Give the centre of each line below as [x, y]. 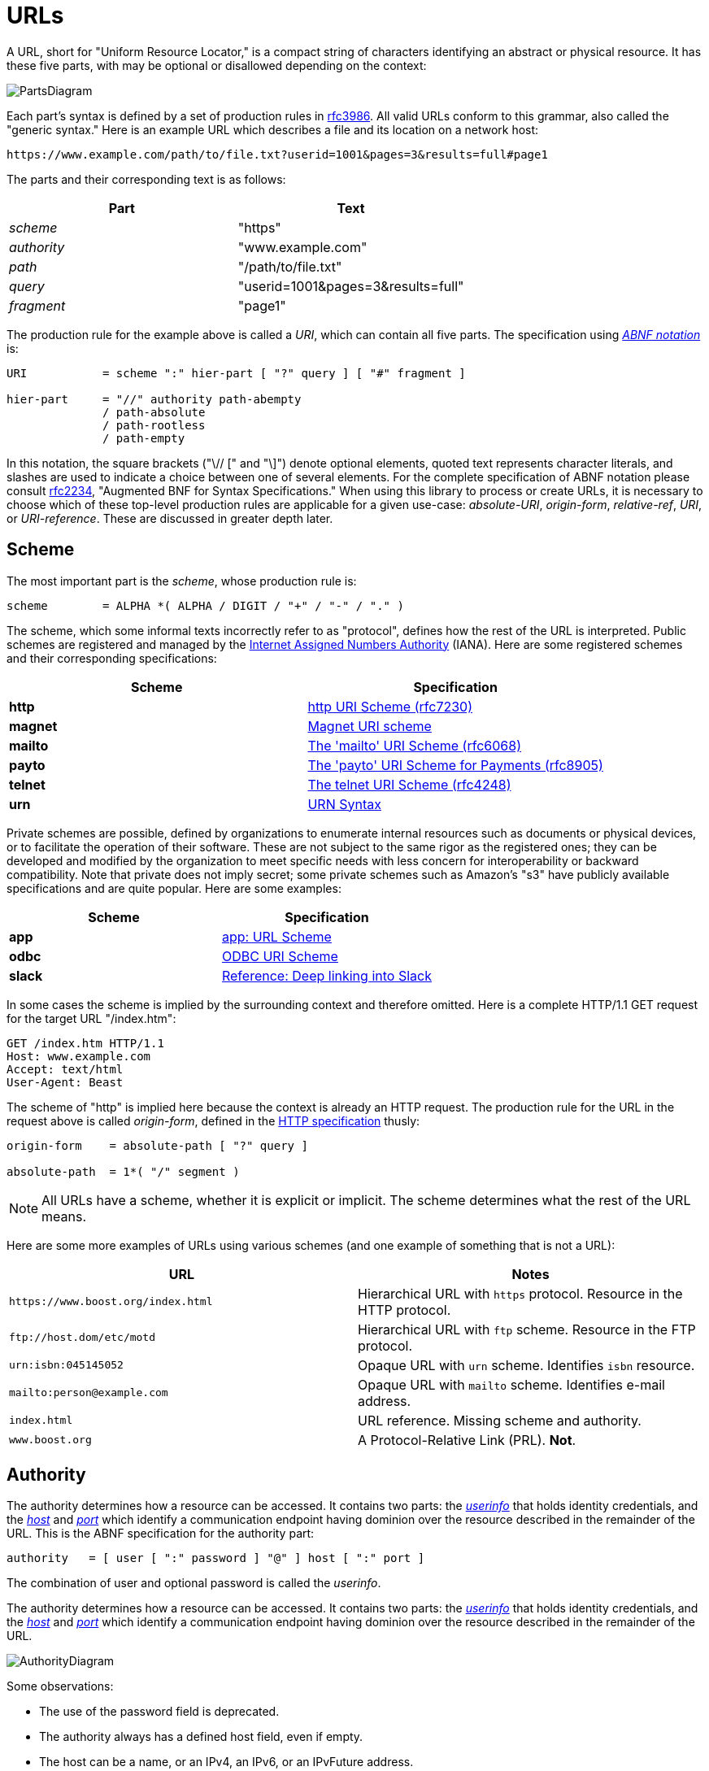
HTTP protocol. [405, 1310]
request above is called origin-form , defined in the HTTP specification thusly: [213, 1120]
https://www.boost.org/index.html [111, 1302]
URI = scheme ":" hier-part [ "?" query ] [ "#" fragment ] [236, 373]
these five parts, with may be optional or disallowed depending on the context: [217, 65]
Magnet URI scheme [370, 726]
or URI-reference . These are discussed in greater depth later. [170, 518]
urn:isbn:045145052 [66, 1365]
